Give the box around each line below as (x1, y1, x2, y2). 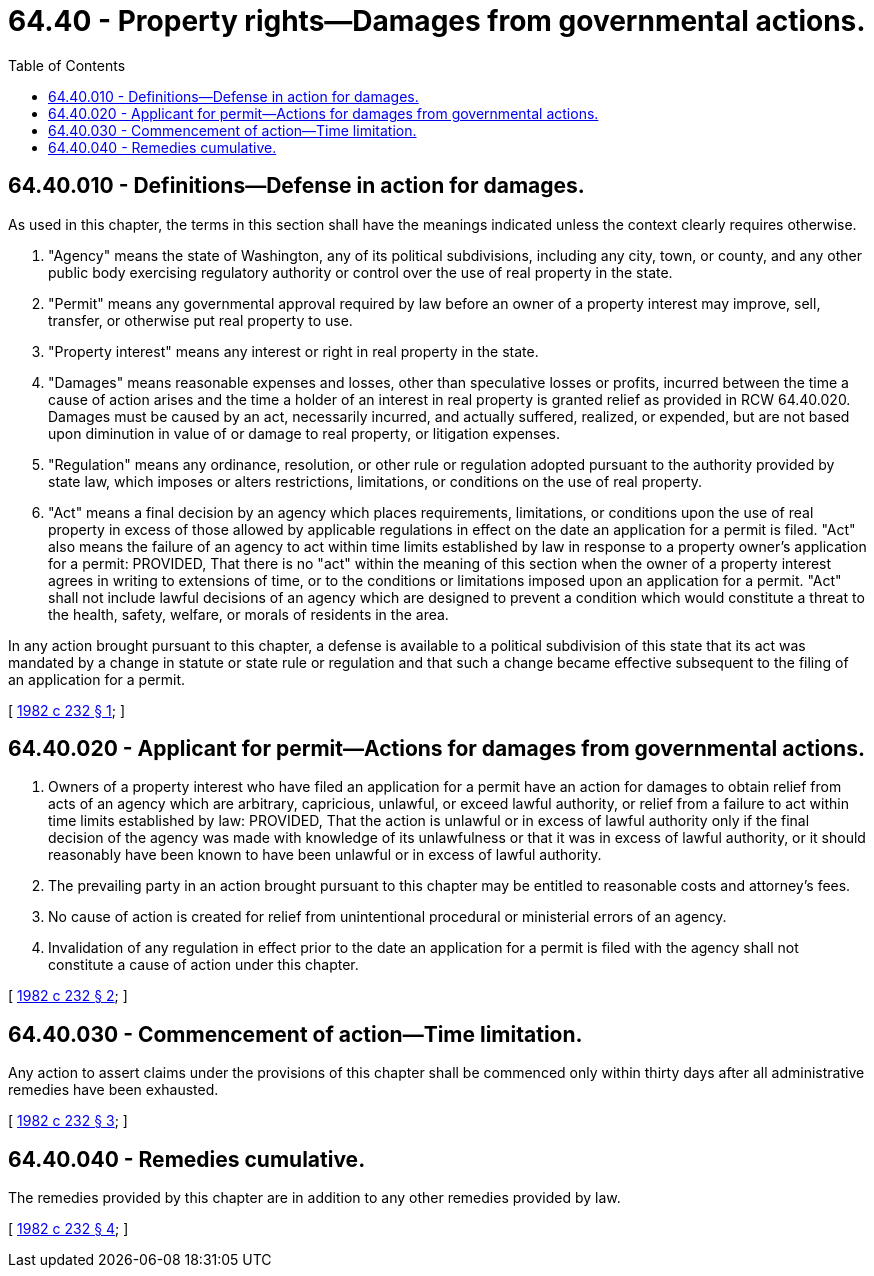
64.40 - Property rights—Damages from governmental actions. (8, 4, 866, 38)
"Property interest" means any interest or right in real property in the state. (48, 342, 539, 360)
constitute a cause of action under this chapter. (48, 956, 359, 974)
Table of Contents (8, 56, 126, 74)
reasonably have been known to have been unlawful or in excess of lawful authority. (48, 846, 602, 864)
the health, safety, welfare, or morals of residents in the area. (48, 605, 449, 623)
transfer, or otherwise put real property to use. (48, 311, 353, 329)
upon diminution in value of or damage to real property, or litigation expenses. (48, 424, 561, 442)
